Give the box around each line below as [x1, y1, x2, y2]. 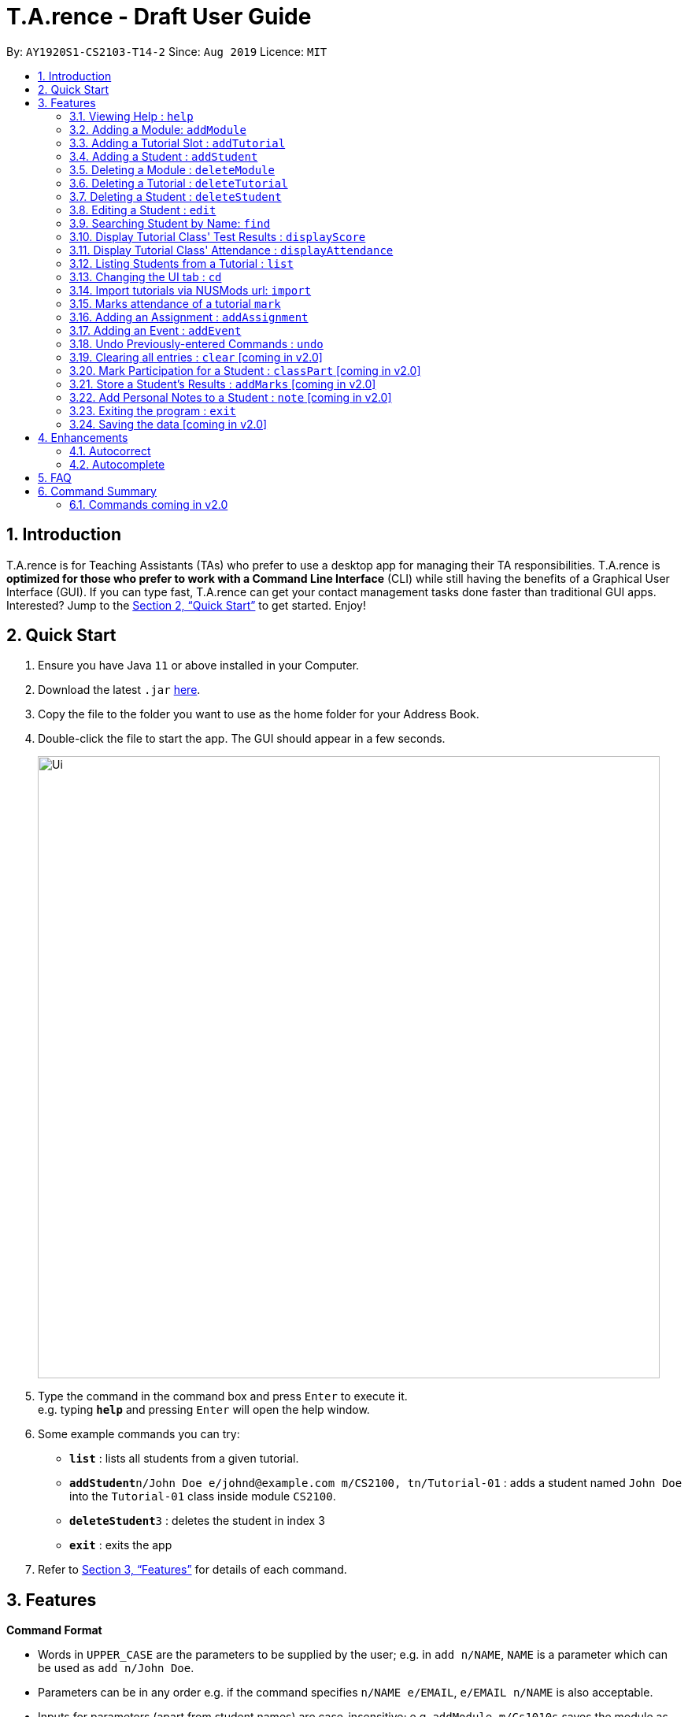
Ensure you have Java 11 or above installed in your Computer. [38, 658, 360, 673]
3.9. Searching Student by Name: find [69, 216, 271, 230]
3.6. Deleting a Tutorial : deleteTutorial [69, 176, 288, 190]
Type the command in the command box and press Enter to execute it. [38, 1389, 408, 1404]
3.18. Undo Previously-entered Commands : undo [69, 336, 324, 350]
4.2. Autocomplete [69, 457, 165, 471]
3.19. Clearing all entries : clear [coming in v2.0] [69, 350, 323, 364]
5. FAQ [38, 470, 72, 484]
